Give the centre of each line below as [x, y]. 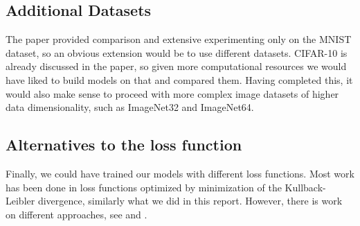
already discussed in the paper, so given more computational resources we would [176, 66]
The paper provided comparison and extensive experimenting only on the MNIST [179, 39]
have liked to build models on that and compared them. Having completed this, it [179, 79]
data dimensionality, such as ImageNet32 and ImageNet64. [130, 107]
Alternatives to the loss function [124, 145]
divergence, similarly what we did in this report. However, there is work [190, 201]
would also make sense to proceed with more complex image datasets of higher [172, 93]
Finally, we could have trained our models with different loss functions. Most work [180, 173]
